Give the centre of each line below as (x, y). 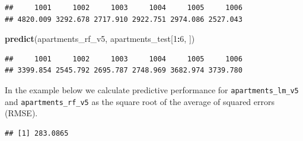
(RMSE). (21, 113)
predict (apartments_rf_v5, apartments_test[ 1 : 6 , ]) (100, 39)
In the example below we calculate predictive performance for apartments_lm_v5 (152, 89)
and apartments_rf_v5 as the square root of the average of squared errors (140, 101)
